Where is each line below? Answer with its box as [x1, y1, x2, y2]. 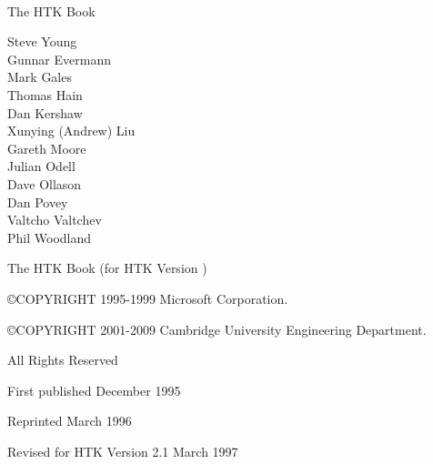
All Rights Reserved [7, 350, 118, 369]
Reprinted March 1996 [7, 411, 132, 430]
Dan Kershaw [7, 103, 83, 122]
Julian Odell [7, 156, 76, 176]
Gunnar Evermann [7, 49, 111, 68]
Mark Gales [7, 67, 72, 86]
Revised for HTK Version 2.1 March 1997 [7, 441, 238, 460]
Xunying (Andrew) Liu [7, 121, 136, 140]
